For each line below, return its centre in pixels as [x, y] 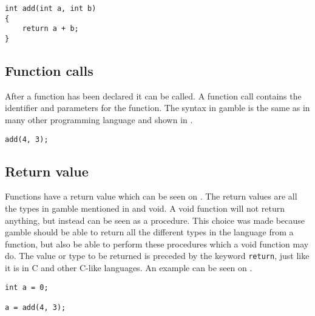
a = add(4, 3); [36, 308]
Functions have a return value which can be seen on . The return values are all [151, 196]
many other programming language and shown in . [99, 120]
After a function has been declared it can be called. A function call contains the [153, 96]
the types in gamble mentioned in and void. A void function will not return [145, 208]
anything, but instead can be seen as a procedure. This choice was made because [155, 220]
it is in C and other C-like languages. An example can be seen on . [129, 268]
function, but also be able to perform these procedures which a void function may [157, 244]
